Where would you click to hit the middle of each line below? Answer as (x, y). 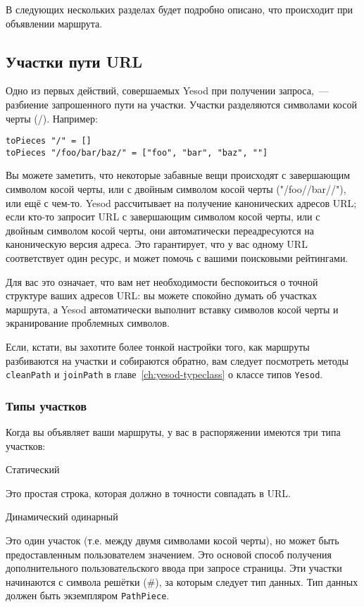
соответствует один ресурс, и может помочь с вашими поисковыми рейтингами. (177, 258)
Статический (33, 469)
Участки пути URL (74, 61)
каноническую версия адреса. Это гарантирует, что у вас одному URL (157, 244)
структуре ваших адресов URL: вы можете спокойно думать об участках (162, 295)
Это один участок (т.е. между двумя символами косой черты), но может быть (172, 540)
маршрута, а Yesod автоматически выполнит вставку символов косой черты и (172, 309)
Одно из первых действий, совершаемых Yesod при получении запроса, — (167, 90)
